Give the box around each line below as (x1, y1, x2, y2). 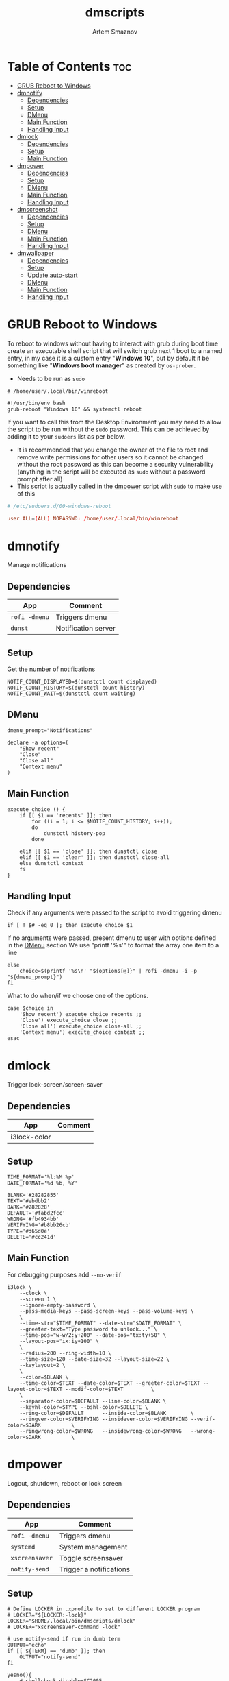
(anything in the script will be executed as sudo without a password (16, 468, 206, 476)
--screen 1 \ (19, 1296, 57, 1303)
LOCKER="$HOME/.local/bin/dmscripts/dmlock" (7, 1618, 136, 1625)
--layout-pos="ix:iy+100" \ (19, 1338, 99, 1344)
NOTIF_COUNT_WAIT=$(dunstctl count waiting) (7, 690, 136, 697)
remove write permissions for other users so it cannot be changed (16, 452, 204, 461)
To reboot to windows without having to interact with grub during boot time (7, 339, 219, 348)
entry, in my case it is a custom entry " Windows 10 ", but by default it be (7, 354, 210, 362)
